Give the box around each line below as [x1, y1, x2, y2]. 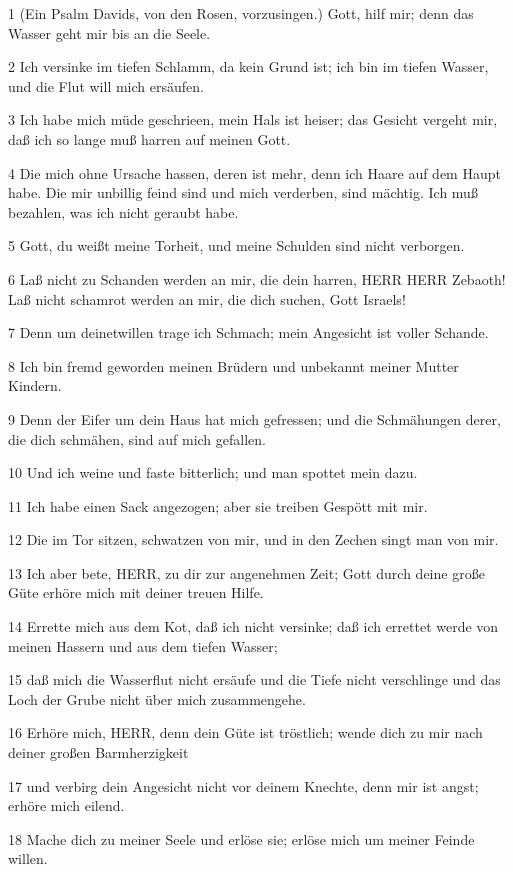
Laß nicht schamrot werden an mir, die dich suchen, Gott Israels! [8, 288, 406, 309]
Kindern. [8, 375, 62, 396]
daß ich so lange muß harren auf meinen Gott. [8, 128, 291, 149]
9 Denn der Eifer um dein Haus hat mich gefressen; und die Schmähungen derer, [8, 408, 501, 429]
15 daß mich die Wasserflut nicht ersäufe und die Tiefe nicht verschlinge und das [8, 669, 501, 690]
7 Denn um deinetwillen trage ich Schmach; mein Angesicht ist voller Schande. [8, 322, 489, 343]
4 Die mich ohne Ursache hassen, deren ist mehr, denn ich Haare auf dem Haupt [8, 162, 501, 183]
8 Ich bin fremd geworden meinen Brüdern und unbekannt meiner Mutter [8, 355, 459, 376]
